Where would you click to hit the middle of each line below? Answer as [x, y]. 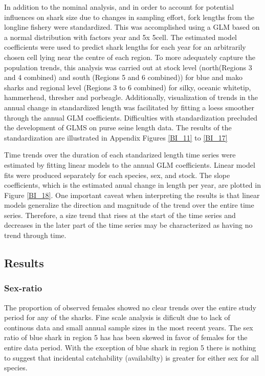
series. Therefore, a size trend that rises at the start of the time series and [120, 215]
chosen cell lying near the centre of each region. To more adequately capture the [130, 57]
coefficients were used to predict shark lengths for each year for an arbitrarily [125, 47]
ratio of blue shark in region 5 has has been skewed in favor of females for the [126, 337]
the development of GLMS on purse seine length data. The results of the [118, 127]
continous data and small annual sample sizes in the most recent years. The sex [129, 327]
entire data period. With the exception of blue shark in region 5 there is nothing [130, 348]
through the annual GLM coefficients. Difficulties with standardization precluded [131, 117]
